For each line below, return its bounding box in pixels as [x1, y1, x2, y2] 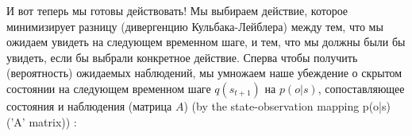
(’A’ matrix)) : [6, 113, 77, 130]
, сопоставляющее [318, 80, 405, 96]
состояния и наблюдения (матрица [6, 97, 172, 114]
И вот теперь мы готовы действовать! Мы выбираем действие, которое [6, 2, 348, 18]
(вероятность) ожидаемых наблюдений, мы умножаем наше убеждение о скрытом [6, 64, 402, 81]
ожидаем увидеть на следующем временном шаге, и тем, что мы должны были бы [6, 33, 406, 50]
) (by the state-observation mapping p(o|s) [183, 97, 391, 114]
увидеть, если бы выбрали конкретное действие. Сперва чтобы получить [6, 49, 358, 65]
